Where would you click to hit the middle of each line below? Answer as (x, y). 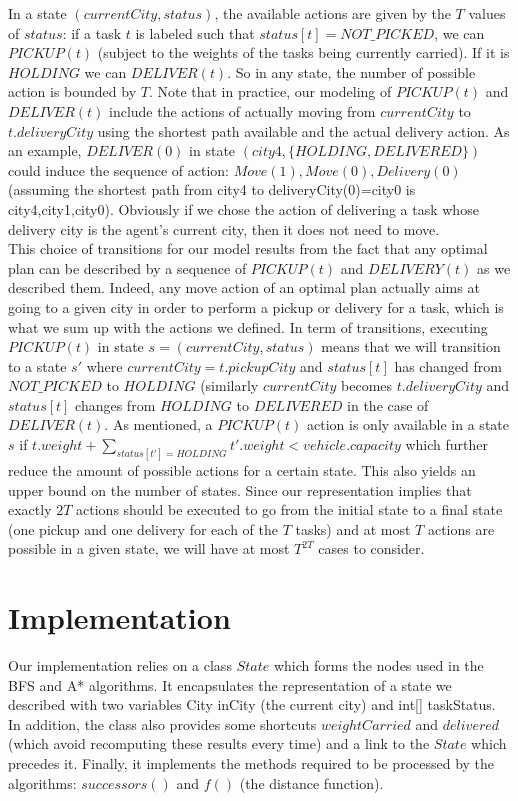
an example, (45, 150)
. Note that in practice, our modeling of (270, 91)
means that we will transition (411, 346)
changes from (115, 404)
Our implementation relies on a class (120, 665)
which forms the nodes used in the (378, 665)
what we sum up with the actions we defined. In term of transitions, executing (248, 326)
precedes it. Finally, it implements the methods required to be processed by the (251, 762)
